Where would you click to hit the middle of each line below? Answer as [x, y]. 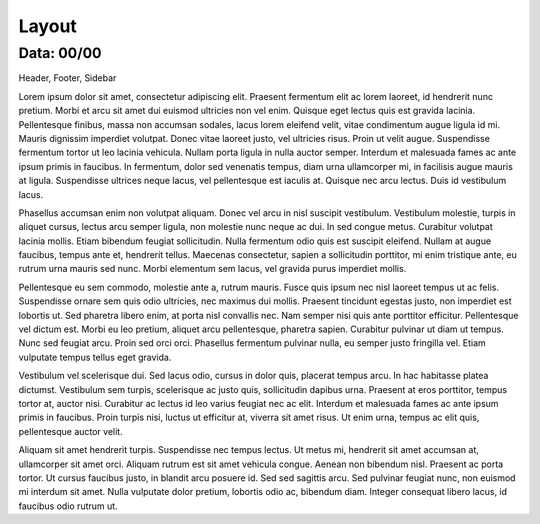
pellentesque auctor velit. [71, 431]
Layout [47, 26]
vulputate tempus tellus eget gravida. [95, 357]
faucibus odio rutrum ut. [68, 506]
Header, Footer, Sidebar [67, 78]
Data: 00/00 [60, 53]
